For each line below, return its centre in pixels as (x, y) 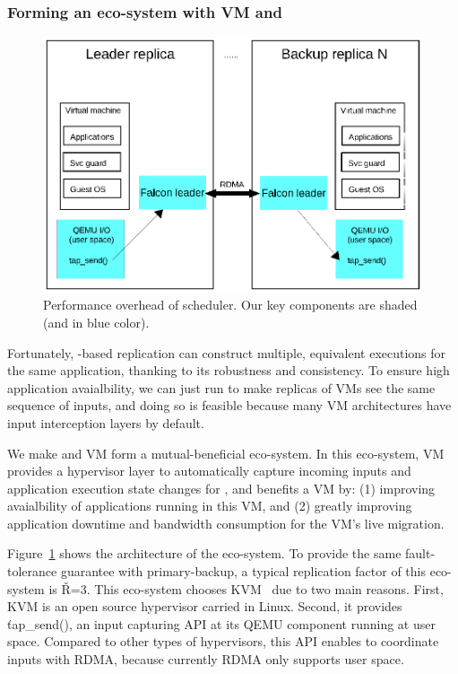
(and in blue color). (96, 322)
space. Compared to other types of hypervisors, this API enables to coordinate (223, 641)
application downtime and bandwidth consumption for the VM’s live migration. (226, 523)
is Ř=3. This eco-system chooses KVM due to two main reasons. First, (246, 588)
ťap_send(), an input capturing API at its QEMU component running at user (221, 623)
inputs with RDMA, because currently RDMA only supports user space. (206, 659)
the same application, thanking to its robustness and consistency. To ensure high (229, 370)
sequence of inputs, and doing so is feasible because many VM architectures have (229, 405)
